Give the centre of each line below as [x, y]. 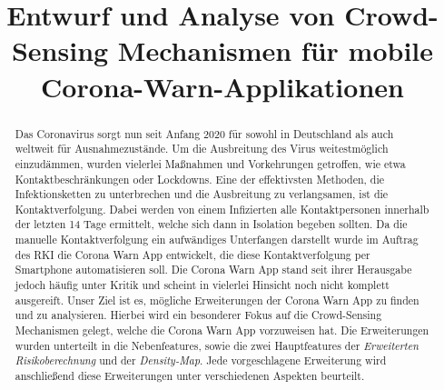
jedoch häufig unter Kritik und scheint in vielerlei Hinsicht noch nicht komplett [202, 285]
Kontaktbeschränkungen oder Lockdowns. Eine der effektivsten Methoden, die [200, 179]
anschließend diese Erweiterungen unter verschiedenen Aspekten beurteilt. [190, 376]
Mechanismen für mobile [276, 50]
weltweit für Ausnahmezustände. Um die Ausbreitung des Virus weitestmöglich [202, 149]
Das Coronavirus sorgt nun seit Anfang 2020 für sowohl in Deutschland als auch [204, 133]
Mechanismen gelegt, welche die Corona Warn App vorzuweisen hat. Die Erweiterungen [222, 330]
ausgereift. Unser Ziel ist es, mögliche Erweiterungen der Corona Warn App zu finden [217, 300]
